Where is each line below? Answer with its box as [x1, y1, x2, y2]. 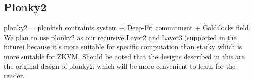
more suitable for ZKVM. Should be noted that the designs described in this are [4, 51, 245, 61]
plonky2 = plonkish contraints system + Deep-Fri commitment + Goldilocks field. [4, 22, 251, 33]
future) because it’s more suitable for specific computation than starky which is [4, 41, 242, 52]
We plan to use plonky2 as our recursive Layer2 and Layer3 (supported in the [4, 32, 237, 42]
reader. [4, 70, 25, 81]
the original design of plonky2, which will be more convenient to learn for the [4, 61, 236, 71]
